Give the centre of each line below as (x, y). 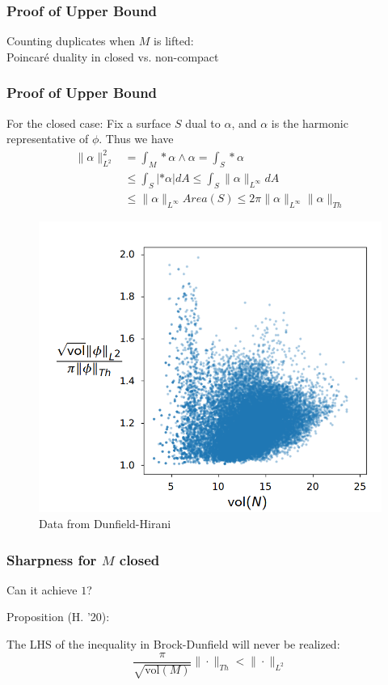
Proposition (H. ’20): (58, 617)
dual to (203, 123)
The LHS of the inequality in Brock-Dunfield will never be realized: (173, 644)
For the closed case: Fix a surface (89, 123)
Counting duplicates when (71, 41)
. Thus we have (136, 139)
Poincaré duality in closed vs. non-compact (113, 56)
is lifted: (174, 41)
